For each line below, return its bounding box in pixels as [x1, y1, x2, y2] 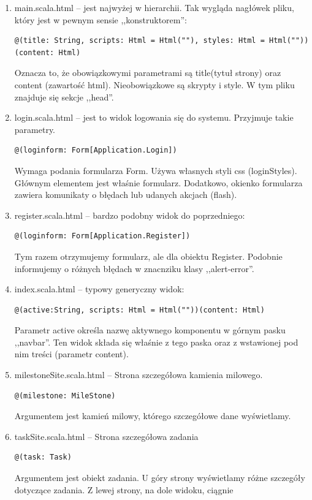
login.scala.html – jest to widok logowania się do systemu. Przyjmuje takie [14, 111, 294, 124]
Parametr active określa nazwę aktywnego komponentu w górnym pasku [14, 324, 286, 336]
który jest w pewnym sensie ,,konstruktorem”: [14, 13, 187, 26]
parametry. [14, 123, 56, 135]
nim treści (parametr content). [14, 347, 129, 360]
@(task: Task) [14, 453, 72, 462]
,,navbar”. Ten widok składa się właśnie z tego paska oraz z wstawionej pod [14, 335, 299, 348]
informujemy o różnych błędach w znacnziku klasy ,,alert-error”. [14, 262, 254, 275]
